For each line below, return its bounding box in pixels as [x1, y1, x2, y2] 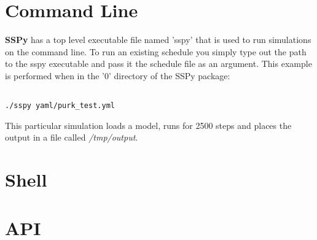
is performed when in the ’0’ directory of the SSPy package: [5, 69, 230, 82]
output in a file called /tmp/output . [5, 131, 138, 144]
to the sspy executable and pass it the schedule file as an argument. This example [5, 57, 312, 70]
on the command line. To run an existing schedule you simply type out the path [5, 45, 307, 58]
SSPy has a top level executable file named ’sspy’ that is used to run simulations [5, 33, 311, 46]
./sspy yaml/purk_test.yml [5, 101, 115, 110]
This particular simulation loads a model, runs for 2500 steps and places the [5, 118, 292, 131]
